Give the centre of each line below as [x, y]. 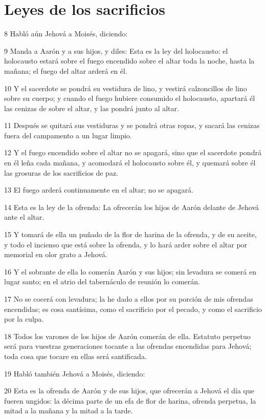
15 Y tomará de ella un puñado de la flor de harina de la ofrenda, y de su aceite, [130, 234]
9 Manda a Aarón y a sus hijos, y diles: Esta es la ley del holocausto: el [116, 50]
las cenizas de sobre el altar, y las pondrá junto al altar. [92, 108]
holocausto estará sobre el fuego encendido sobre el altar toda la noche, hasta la [129, 61]
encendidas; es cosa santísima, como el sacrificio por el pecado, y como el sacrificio [133, 309]
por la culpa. [24, 319]
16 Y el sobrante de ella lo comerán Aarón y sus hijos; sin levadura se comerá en [130, 271]
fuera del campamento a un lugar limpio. [68, 135]
